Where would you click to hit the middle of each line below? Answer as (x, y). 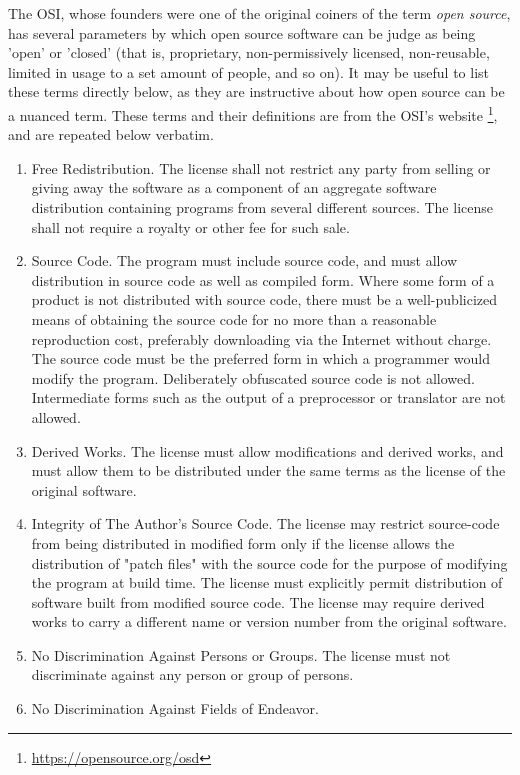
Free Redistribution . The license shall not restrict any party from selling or (261, 167)
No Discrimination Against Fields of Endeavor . (175, 708)
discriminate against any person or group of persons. (192, 674)
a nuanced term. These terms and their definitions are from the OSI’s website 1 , (253, 113)
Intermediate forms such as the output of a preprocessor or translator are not (268, 397)
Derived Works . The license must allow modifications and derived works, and (267, 450)
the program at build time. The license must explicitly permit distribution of (267, 582)
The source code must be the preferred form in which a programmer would (260, 358)
